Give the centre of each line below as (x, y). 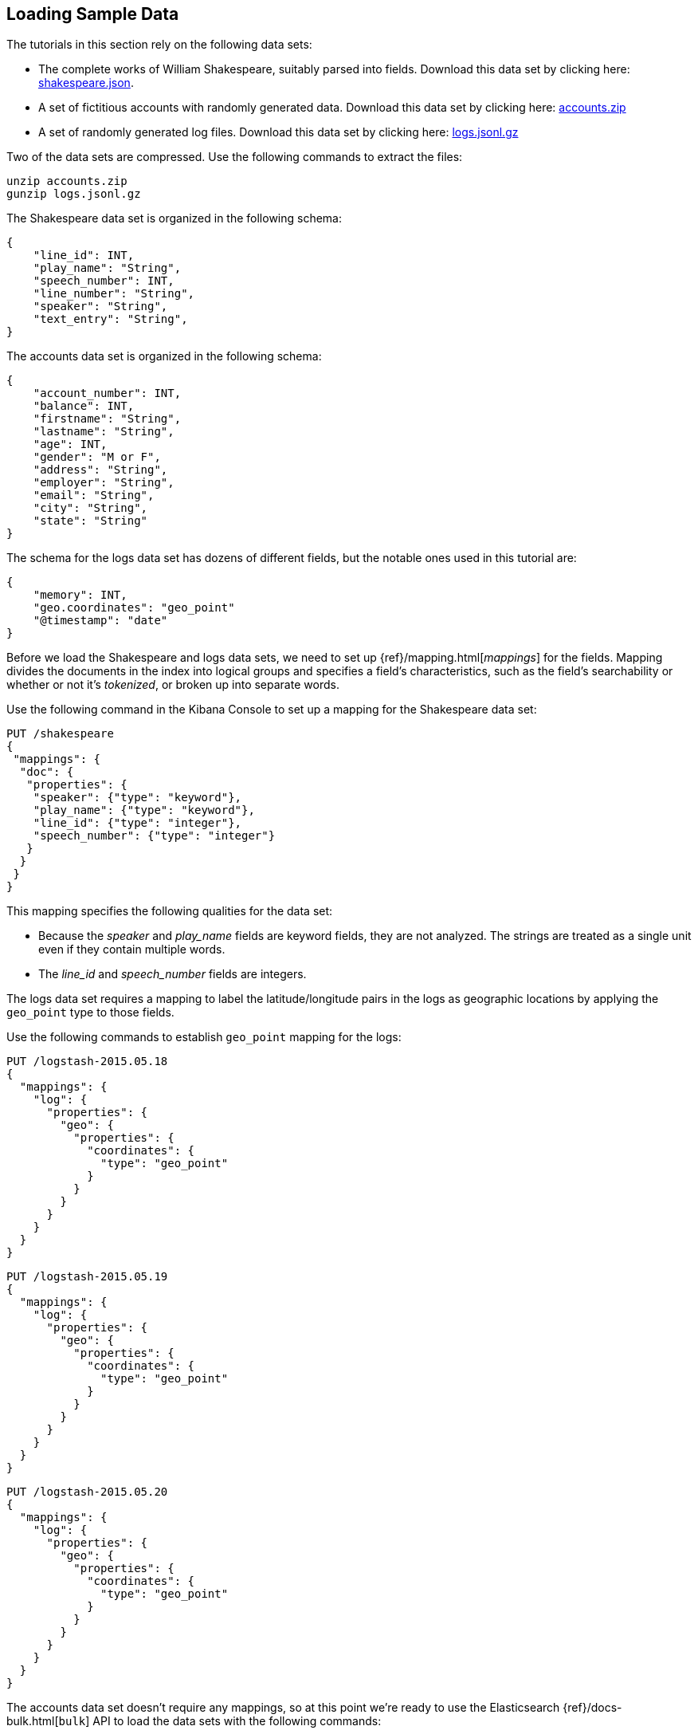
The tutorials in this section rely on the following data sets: (159, 45)
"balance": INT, (84, 406)
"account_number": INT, (107, 393)
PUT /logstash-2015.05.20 (87, 1492)
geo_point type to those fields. (90, 1012)
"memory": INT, (80, 595)
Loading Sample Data (93, 14)
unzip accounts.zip (67, 181)
